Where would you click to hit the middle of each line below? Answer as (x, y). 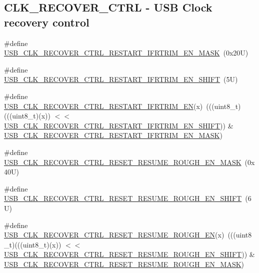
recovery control (47, 22)
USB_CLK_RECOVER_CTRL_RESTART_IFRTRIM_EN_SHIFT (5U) (121, 79)
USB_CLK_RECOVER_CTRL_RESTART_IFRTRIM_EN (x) (103, 106)
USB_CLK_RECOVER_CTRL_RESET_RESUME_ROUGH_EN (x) (114, 235)
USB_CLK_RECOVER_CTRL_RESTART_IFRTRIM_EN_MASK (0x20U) (126, 53)
